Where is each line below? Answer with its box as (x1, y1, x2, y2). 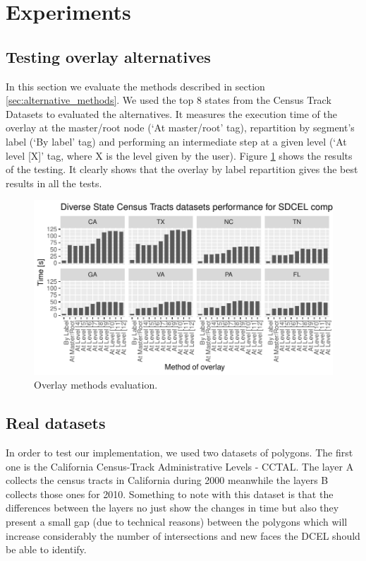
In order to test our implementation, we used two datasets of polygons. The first (6, 445, 353, 460)
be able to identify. (6, 542, 87, 557)
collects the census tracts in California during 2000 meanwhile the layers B (6, 473, 329, 488)
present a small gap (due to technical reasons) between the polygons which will (6, 514, 348, 529)
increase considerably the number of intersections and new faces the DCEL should (6, 528, 360, 543)
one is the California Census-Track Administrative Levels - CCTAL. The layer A (6, 459, 354, 473)
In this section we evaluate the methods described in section (6, 78, 265, 93)
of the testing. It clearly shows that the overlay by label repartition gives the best (6, 162, 358, 177)
